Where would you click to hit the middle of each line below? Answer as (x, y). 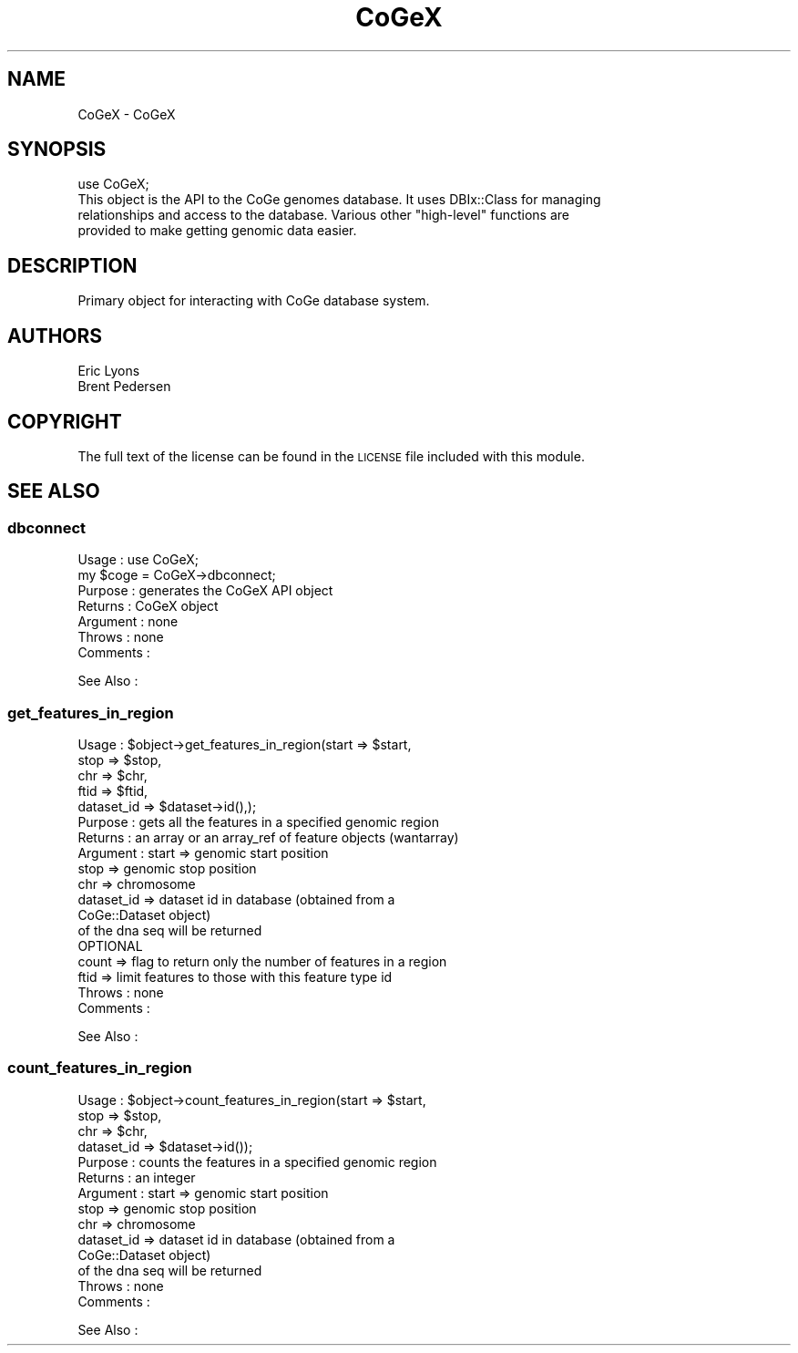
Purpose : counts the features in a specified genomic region (257, 1162)
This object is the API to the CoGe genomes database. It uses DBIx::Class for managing (339, 200)
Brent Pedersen (124, 387)
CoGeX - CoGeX (127, 114)
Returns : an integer (137, 1177)
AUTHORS (55, 336)
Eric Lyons (109, 371)
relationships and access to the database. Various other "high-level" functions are (323, 215)
